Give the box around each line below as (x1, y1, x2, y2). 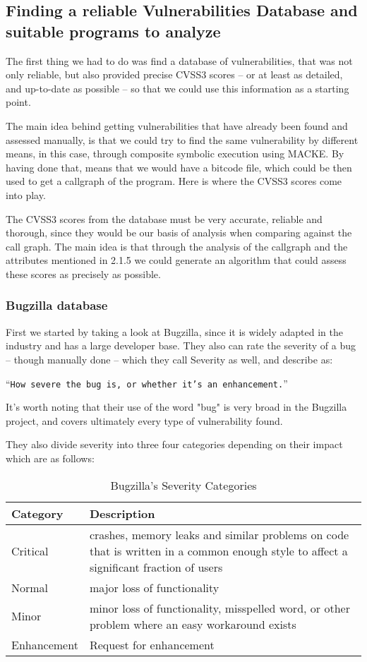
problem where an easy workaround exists (89, 615, 296, 632)
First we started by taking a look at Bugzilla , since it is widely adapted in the (6, 324, 343, 339)
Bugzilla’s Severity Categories (110, 476, 257, 493)
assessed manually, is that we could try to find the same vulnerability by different (6, 132, 359, 147)
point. (6, 95, 31, 109)
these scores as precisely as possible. (6, 266, 161, 281)
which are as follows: (6, 450, 95, 465)
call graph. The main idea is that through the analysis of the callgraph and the (6, 239, 348, 253)
